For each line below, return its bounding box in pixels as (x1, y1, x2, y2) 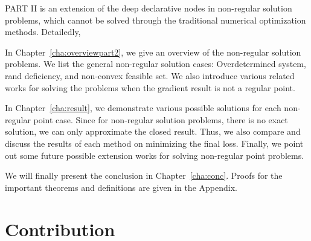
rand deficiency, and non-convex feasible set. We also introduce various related (5, 69, 295, 82)
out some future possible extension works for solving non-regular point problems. (5, 149, 304, 161)
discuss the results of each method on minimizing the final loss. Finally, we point (5, 137, 304, 149)
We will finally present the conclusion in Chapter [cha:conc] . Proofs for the (5, 169, 283, 182)
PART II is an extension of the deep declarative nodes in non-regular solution (5, 2, 292, 14)
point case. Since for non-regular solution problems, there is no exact (33, 113, 288, 126)
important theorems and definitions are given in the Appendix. (5, 181, 237, 193)
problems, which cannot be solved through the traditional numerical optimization (5, 13, 306, 26)
